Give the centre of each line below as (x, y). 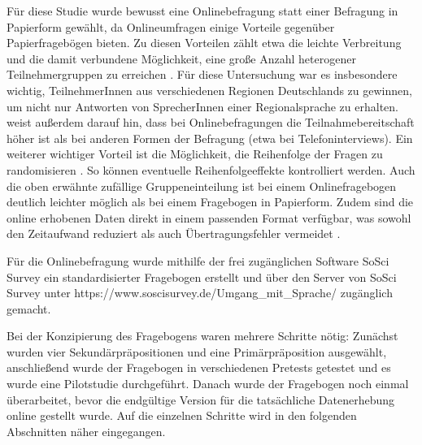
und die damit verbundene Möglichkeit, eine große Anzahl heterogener (181, 58)
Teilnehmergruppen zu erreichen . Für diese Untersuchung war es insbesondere (202, 74)
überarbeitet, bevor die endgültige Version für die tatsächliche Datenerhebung (201, 399)
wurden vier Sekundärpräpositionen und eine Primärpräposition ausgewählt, (197, 351)
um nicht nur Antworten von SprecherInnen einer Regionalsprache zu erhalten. (203, 106)
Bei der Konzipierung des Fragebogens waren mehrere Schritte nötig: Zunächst (202, 336)
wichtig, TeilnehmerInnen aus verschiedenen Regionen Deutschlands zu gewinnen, (209, 90)
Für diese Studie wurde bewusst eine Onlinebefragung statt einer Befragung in (202, 11)
